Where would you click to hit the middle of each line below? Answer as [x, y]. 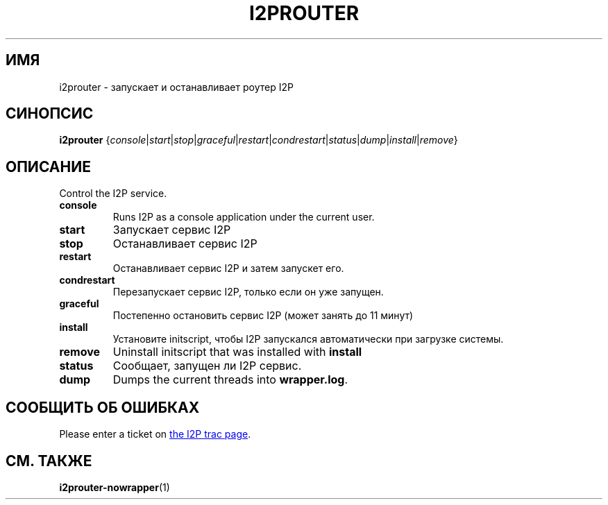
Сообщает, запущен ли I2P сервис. [207, 366]
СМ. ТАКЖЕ [49, 461]
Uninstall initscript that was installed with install [237, 352]
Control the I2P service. [113, 194]
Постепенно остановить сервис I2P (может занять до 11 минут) [263, 316]
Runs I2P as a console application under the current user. [244, 217]
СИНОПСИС [50, 114]
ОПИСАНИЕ [48, 166]
